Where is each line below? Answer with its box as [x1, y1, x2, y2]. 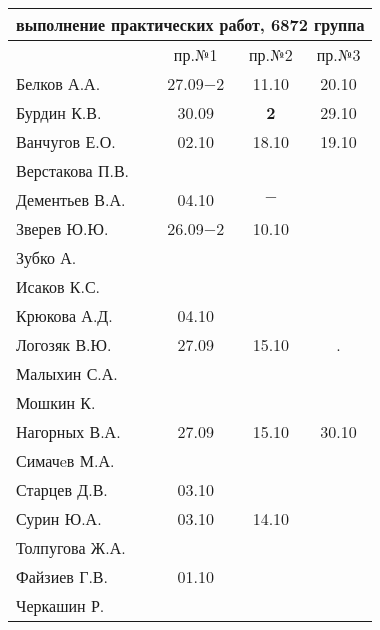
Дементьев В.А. [16, 188, 126, 211]
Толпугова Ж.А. [16, 536, 126, 559]
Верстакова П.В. [16, 159, 130, 182]
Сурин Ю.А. [16, 507, 102, 530]
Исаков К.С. [16, 275, 101, 298]
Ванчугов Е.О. [16, 130, 116, 153]
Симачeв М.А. [16, 449, 115, 472]
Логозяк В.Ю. [16, 333, 112, 356]
